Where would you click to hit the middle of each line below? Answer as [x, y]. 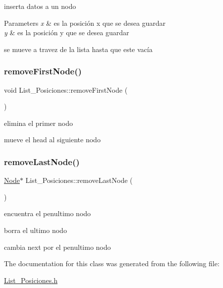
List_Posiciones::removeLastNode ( [79, 180]
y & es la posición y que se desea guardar [67, 32]
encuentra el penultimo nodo [48, 213]
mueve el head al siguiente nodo [52, 140]
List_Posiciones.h [31, 280]
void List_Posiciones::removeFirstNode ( [66, 89]
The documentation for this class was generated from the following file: [112, 263]
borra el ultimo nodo [35, 230]
